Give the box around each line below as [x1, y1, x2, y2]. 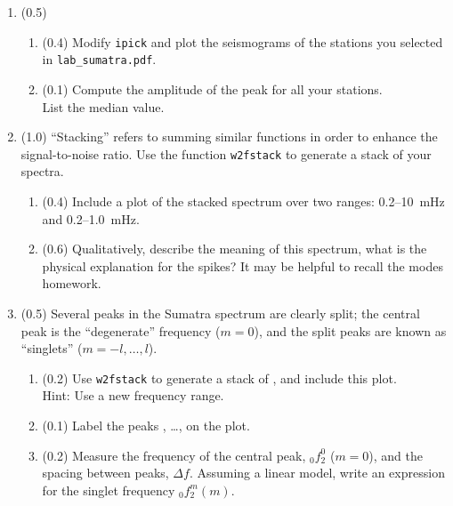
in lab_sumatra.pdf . [42, 50, 157, 68]
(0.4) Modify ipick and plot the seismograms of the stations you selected [42, 32, 443, 51]
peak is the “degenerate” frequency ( [20, 321, 221, 340]
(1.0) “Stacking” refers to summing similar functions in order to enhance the [20, 127, 438, 146]
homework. [42, 274, 101, 293]
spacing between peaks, [42, 463, 169, 482]
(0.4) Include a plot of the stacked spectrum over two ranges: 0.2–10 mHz [42, 191, 445, 210]
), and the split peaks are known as [254, 321, 447, 340]
